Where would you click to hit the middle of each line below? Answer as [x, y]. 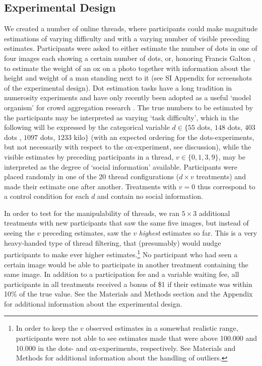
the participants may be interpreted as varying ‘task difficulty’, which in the [121, 117]
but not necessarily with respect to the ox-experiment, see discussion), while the [128, 147]
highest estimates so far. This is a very [198, 233]
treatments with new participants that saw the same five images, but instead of [126, 223]
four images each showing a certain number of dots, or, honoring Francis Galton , [130, 58]
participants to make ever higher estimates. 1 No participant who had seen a [121, 253]
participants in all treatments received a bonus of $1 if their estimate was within [128, 284]
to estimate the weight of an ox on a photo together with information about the [127, 68]
